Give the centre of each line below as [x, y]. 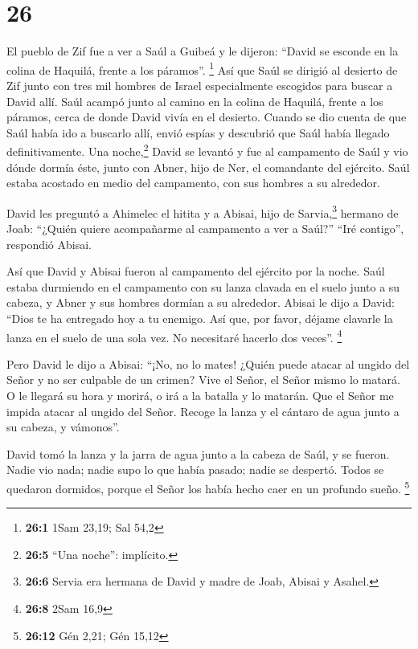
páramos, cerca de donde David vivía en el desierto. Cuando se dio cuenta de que [207, 117]
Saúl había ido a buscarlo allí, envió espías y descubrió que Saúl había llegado [198, 132]
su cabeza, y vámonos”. [63, 427]
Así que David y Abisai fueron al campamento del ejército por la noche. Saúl [196, 271]
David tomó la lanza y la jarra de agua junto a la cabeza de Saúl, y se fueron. [198, 453]
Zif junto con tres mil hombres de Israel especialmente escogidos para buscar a [200, 85]
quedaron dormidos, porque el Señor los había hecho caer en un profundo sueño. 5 [208, 487]
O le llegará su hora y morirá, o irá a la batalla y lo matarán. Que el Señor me [200, 396]
